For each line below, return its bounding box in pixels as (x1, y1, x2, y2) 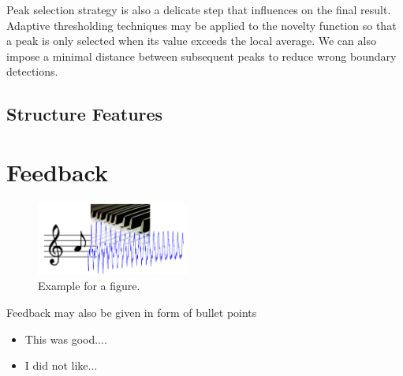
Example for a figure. (38, 277, 140, 294)
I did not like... (24, 357, 98, 374)
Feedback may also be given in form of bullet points (6, 303, 257, 320)
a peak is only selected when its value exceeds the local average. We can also (6, 32, 376, 49)
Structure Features (6, 102, 163, 126)
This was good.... (24, 330, 107, 347)
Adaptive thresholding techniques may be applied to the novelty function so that (6, 17, 397, 33)
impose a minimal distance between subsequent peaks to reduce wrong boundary (6, 47, 397, 64)
